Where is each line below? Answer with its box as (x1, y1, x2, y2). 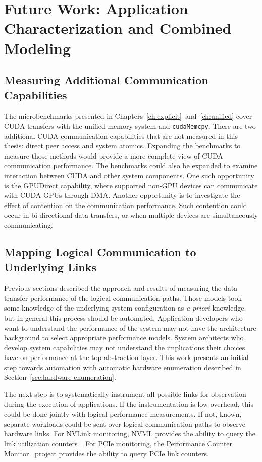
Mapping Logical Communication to (4, 244, 196, 260)
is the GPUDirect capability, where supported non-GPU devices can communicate (4, 180, 258, 190)
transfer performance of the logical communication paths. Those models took (4, 292, 242, 303)
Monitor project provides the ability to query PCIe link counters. (4, 448, 209, 458)
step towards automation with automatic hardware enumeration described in (4, 362, 241, 372)
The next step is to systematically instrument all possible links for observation (4, 389, 246, 399)
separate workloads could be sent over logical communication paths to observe (4, 418, 246, 429)
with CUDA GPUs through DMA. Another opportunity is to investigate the (4, 190, 240, 200)
